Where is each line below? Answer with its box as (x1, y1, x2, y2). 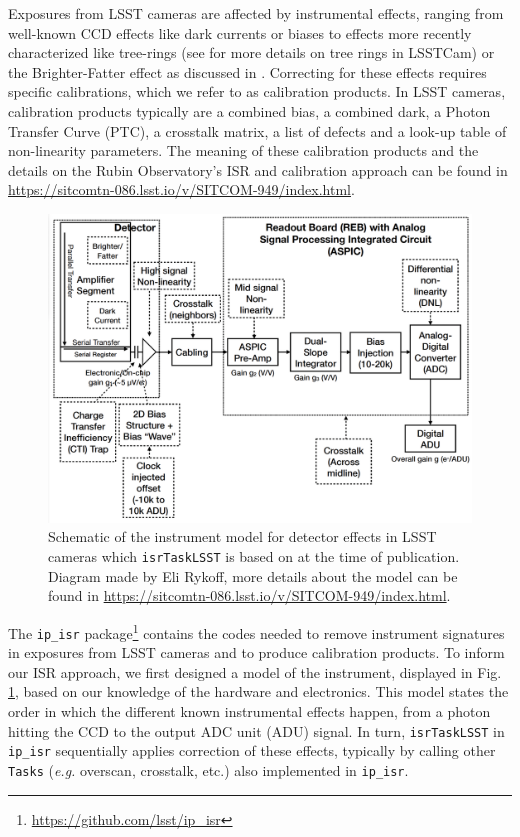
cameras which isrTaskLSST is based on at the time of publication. (48, 546, 460, 567)
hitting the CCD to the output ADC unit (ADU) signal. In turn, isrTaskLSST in (8, 720, 505, 741)
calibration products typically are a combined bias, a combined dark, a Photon (8, 100, 491, 121)
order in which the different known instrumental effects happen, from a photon (8, 700, 491, 721)
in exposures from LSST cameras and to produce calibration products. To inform (8, 642, 505, 663)
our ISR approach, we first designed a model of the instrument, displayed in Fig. (8, 661, 502, 682)
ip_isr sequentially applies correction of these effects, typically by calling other (8, 740, 496, 761)
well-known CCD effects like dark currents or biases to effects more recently (8, 22, 472, 43)
